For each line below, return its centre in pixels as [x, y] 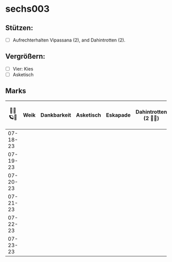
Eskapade [118, 115]
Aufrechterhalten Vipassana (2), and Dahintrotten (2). [69, 40]
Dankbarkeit [56, 115]
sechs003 [27, 9]
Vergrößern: [25, 57]
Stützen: [19, 28]
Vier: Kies [23, 69]
